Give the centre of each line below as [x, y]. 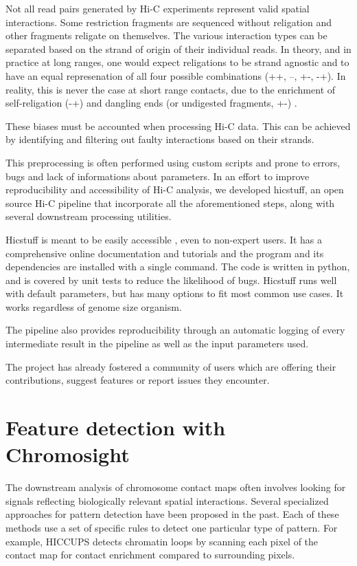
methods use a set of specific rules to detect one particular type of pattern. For [172, 527]
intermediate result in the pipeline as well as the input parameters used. [157, 344]
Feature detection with [116, 427]
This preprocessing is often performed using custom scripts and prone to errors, [173, 162]
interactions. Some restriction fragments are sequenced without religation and [169, 22]
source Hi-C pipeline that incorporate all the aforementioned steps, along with [170, 203]
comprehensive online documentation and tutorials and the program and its [165, 253]
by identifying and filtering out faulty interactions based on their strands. [160, 139]
